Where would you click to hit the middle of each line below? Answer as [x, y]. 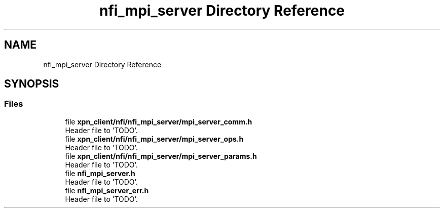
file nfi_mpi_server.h [100, 173]
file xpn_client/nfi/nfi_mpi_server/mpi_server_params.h [161, 156]
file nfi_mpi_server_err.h [107, 190]
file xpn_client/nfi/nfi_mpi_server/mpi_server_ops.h [154, 139]
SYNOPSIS [32, 84]
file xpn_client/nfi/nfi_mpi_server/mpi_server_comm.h [159, 121]
